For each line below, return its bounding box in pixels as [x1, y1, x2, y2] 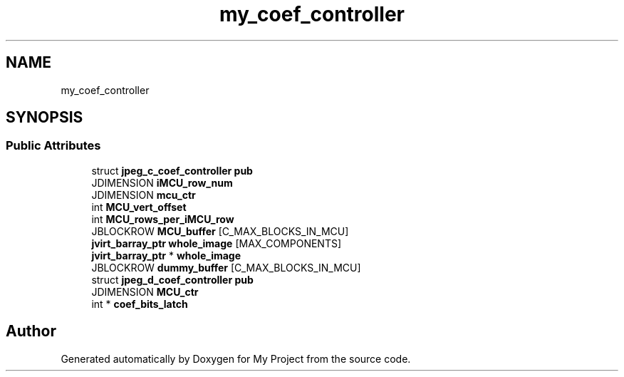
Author [6, 322, 56, 341]
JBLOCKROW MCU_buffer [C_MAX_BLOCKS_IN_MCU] [91, 224, 349, 237]
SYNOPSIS [6, 108, 83, 127]
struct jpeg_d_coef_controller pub [91, 273, 254, 286]
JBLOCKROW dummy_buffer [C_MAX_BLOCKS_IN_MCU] [91, 261, 361, 274]
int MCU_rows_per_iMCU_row [91, 212, 234, 225]
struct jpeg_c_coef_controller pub [91, 164, 253, 177]
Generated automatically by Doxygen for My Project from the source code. [61, 352, 411, 365]
